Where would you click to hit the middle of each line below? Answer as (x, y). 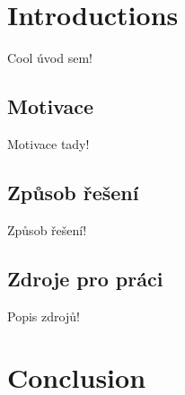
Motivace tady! (48, 143)
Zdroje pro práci (85, 278)
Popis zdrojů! (44, 316)
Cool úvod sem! (50, 58)
